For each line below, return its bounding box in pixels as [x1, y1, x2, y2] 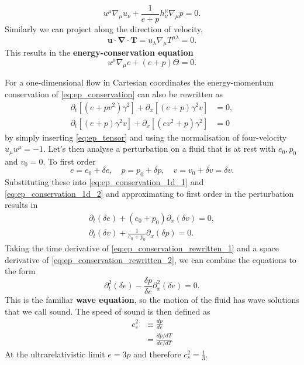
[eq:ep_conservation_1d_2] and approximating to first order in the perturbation [5, 187, 294, 199]
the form [5, 265, 36, 277]
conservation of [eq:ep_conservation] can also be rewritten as [5, 87, 223, 100]
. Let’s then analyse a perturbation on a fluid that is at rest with [43, 142, 276, 155]
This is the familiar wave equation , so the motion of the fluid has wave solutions [5, 294, 299, 306]
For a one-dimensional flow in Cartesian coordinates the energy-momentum [5, 76, 274, 88]
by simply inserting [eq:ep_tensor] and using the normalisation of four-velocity [5, 131, 287, 143]
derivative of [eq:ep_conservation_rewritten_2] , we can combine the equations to [5, 253, 296, 265]
